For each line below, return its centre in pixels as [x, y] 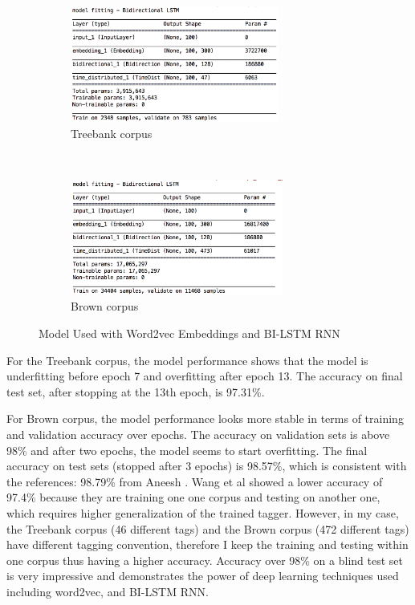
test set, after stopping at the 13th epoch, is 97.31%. [136, 391]
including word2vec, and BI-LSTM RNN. [108, 591]
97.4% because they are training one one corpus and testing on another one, [193, 497]
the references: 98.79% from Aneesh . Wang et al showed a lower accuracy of [195, 481]
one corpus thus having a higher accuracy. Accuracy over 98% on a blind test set [205, 560]
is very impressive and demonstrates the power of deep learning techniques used [203, 576]
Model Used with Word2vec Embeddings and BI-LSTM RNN [189, 333]
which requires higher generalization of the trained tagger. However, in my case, [203, 512]
